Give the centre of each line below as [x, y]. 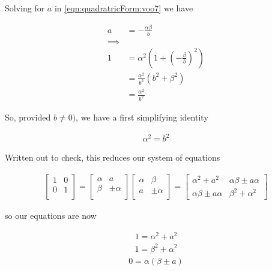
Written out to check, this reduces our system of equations [113, 157]
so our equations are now [51, 216]
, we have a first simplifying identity [142, 117]
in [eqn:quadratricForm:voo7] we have [124, 8]
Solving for [25, 8]
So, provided [28, 117]
